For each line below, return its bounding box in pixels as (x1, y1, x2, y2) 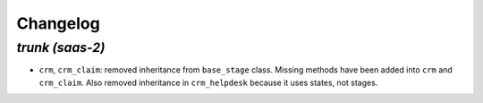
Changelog (16, 13, 100, 33)
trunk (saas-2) (16, 39, 106, 56)
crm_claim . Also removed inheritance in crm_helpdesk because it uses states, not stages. (38, 77, 378, 88)
